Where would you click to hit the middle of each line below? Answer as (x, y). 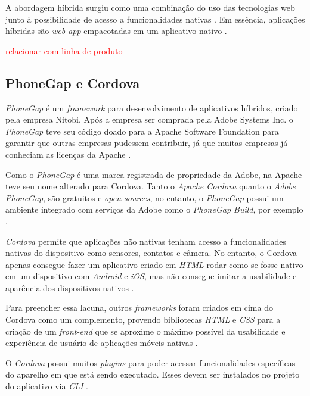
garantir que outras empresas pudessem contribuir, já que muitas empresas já (147, 143)
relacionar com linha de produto (64, 50)
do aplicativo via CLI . (47, 386)
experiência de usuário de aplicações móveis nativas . (102, 343)
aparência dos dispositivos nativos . (70, 287)
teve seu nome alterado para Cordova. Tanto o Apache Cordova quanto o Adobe (151, 186)
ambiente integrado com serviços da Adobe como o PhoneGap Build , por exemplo (154, 209)
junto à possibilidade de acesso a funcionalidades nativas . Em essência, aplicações (155, 19)
